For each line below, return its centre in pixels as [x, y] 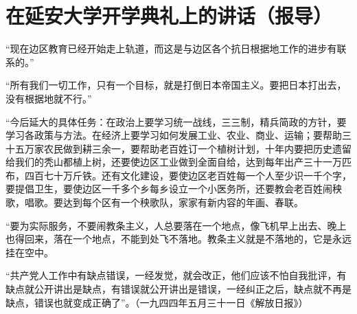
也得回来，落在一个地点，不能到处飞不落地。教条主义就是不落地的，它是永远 [178, 239]
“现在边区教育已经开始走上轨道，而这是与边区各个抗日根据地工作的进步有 [171, 48]
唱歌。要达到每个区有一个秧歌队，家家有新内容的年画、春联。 [164, 202]
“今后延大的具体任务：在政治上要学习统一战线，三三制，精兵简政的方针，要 [176, 121]
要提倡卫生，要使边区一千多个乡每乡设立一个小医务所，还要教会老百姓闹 [169, 189]
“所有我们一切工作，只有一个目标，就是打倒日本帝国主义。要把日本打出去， [176, 85]
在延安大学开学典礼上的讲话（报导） [169, 15]
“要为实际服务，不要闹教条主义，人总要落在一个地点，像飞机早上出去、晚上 [176, 225]
